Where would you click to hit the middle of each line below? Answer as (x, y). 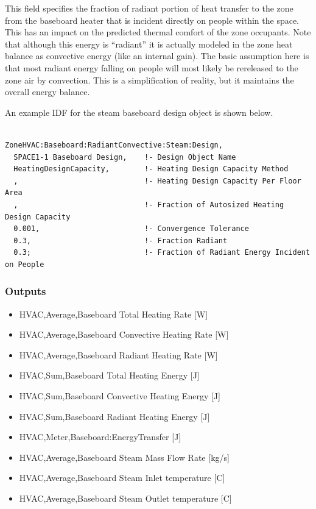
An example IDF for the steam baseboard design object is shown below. (139, 112)
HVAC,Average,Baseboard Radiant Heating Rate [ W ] (118, 354)
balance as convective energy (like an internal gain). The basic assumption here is (157, 56)
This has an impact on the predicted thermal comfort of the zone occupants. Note (158, 32)
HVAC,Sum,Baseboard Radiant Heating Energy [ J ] (114, 416)
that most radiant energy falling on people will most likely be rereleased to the (152, 67)
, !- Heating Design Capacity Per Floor (157, 181)
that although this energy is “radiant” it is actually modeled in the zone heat (149, 44)
